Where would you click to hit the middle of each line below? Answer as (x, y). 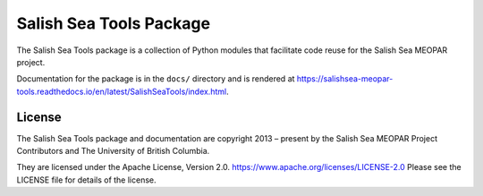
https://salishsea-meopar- (345, 79)
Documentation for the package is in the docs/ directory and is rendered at (156, 79)
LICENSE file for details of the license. (86, 180)
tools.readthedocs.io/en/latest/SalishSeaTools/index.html (122, 91)
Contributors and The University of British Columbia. (113, 151)
